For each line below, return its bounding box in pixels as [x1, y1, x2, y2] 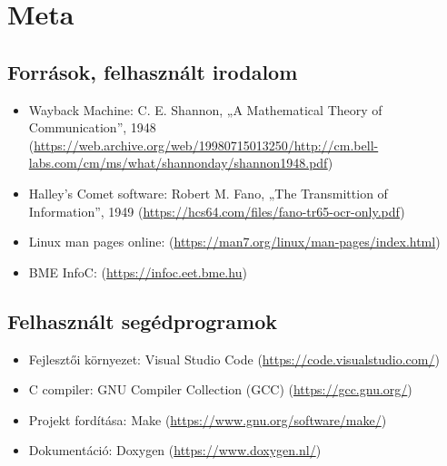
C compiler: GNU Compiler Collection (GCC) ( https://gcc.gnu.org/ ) [28, 380, 412, 399]
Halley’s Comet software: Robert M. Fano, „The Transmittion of [28, 183, 388, 202]
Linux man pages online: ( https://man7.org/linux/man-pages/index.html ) [28, 232, 441, 251]
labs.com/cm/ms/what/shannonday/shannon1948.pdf [28, 153, 328, 172]
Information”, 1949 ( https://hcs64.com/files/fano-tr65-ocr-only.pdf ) [28, 201, 405, 220]
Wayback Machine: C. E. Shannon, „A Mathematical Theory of [28, 100, 382, 119]
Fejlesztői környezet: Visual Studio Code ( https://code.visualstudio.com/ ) [28, 349, 440, 368]
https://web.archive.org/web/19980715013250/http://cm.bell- [34, 135, 379, 154]
